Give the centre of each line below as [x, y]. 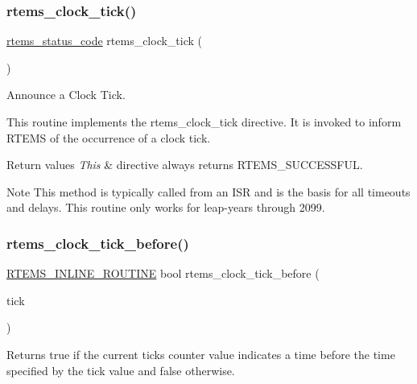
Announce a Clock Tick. [66, 95]
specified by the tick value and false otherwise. [121, 370]
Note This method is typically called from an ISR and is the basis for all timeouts [208, 191]
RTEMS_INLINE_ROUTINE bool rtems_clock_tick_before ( [163, 273]
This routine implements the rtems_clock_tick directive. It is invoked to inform [204, 122]
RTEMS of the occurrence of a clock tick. [109, 137]
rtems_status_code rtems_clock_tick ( [105, 41]
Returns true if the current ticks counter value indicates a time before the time [201, 354]
